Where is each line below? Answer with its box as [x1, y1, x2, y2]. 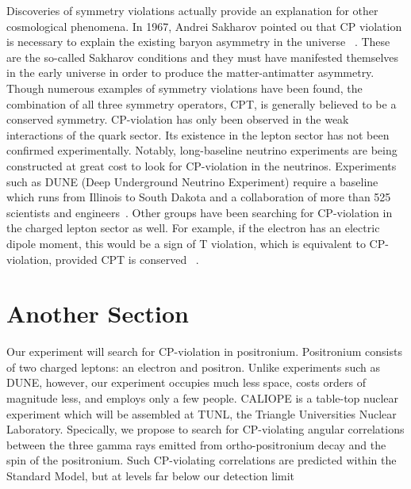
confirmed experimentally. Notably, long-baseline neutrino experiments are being [6, 142, 398, 159]
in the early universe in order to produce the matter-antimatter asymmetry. [6, 64, 375, 81]
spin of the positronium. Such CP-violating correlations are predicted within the [6, 452, 397, 468]
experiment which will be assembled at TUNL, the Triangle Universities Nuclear [6, 405, 397, 422]
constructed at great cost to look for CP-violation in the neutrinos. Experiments [6, 157, 397, 174]
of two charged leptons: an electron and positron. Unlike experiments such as [6, 358, 381, 375]
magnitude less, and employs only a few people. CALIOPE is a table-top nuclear [6, 390, 399, 406]
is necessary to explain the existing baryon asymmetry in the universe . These [6, 33, 390, 50]
